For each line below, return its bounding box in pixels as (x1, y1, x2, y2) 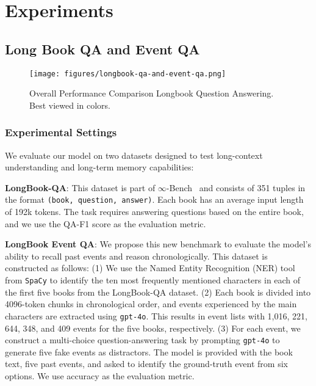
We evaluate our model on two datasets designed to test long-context (5, 148, 263, 161)
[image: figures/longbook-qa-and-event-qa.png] (29, 69, 226, 78)
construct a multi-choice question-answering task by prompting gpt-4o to (5, 333, 280, 346)
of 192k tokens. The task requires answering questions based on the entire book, (5, 205, 304, 218)
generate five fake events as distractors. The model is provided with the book (5, 345, 293, 358)
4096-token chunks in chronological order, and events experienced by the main (5, 297, 297, 310)
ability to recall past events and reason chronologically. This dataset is (5, 249, 268, 262)
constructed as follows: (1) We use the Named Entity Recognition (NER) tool (5, 261, 295, 274)
